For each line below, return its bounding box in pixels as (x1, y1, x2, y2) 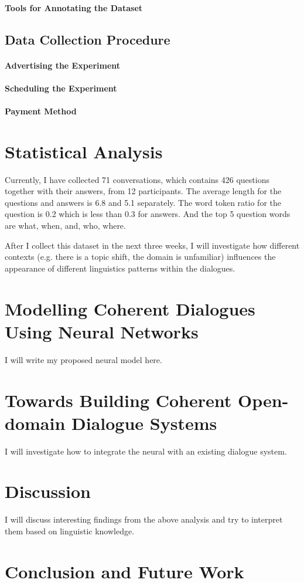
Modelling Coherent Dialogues (5, 296, 255, 320)
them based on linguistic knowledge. (5, 524, 135, 537)
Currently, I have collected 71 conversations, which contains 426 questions (5, 173, 269, 185)
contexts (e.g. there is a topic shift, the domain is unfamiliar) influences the (5, 250, 276, 263)
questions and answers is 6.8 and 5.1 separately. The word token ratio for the (5, 196, 281, 208)
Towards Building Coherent (5, 388, 232, 412)
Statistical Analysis (5, 139, 163, 163)
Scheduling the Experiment (5, 82, 117, 94)
